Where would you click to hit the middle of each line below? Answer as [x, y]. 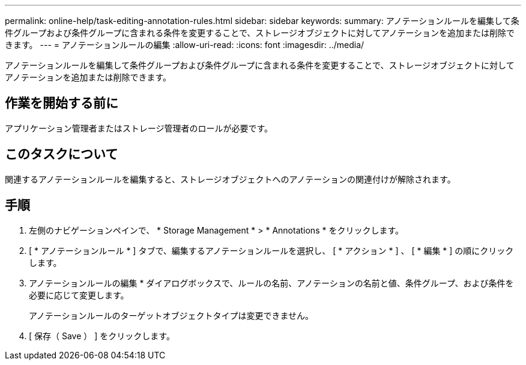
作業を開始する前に [62, 103]
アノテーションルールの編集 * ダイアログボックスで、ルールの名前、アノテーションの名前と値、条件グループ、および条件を [271, 283]
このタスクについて [62, 154]
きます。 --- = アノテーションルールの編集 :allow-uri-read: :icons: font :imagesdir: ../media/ [185, 45]
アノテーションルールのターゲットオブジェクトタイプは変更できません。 [171, 315]
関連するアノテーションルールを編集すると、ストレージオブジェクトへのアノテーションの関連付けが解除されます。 [230, 179]
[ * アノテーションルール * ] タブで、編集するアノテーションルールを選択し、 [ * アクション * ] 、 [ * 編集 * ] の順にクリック [271, 250]
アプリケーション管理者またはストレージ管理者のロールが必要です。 [139, 128]
